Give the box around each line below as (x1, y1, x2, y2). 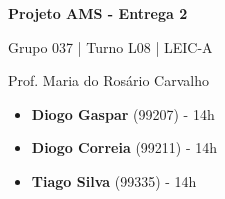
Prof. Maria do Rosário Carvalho (8, 70, 209, 91)
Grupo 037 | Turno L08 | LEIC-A (8, 36, 213, 57)
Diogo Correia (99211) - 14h (31, 137, 218, 158)
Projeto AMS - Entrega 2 (8, 3, 188, 23)
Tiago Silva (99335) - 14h (31, 170, 197, 191)
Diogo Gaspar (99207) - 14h (31, 103, 215, 124)
